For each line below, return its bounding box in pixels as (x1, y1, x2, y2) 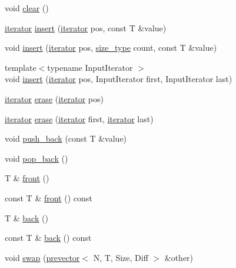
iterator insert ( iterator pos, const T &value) (5, 21, 167, 34)
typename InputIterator (47, 61, 133, 73)
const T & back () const (5, 231, 92, 244)
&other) (164, 251, 194, 263)
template (5, 61, 36, 73)
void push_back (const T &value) (5, 132, 127, 145)
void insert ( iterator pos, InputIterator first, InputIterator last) (5, 73, 232, 85)
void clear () (5, 2, 49, 14)
